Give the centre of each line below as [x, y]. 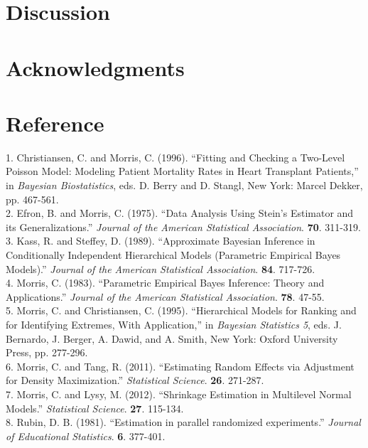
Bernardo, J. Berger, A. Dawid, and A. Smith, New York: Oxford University [172, 338]
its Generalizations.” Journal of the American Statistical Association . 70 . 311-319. [183, 226]
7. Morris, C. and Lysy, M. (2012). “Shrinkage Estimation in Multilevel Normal [179, 394]
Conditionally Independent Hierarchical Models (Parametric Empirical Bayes [173, 255]
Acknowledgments [95, 67]
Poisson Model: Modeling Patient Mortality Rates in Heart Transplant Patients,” [182, 171]
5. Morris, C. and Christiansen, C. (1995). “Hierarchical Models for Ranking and [181, 310]
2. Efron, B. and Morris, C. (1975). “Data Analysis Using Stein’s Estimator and [180, 213]
